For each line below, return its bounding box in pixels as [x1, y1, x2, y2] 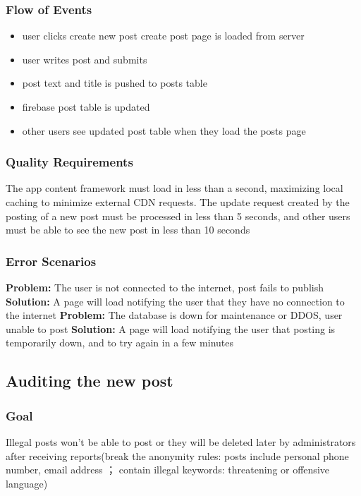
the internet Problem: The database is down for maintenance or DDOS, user [6, 308, 343, 322]
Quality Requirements [6, 153, 133, 171]
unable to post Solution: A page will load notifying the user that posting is [6, 321, 336, 336]
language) [6, 476, 48, 490]
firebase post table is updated [22, 99, 150, 114]
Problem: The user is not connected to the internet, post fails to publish [6, 280, 324, 294]
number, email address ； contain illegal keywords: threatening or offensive [6, 462, 329, 477]
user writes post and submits [22, 52, 147, 66]
